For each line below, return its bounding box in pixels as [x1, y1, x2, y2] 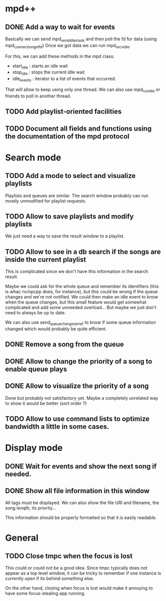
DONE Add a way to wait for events [5, 23, 115, 31]
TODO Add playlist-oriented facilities [5, 107, 122, 116]
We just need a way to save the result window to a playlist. [5, 233, 125, 239]
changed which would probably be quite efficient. [5, 326, 107, 332]
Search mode [5, 152, 61, 163]
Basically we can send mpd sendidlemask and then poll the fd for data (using [5, 36, 157, 43]
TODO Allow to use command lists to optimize [5, 414, 150, 423]
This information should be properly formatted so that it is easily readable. [5, 515, 157, 521]
